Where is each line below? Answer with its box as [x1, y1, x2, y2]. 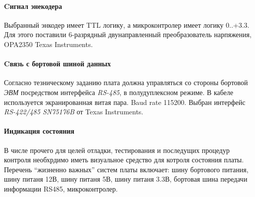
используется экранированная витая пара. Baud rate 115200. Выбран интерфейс [4, 97, 246, 107]
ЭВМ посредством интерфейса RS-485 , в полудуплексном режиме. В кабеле [4, 87, 233, 97]
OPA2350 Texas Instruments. [4, 39, 93, 49]
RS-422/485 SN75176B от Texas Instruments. [4, 106, 144, 117]
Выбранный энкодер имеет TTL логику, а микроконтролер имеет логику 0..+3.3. [4, 19, 250, 30]
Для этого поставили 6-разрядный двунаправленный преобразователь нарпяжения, [4, 29, 252, 40]
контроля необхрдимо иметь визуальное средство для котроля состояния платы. [4, 154, 244, 165]
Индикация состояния [4, 126, 75, 136]
